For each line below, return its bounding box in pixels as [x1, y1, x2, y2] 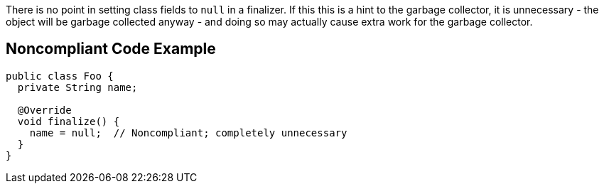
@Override [17, 104, 72, 116]
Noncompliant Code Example [6, 40, 216, 58]
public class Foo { [6, 70, 114, 82]
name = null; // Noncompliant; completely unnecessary [29, 126, 347, 139]
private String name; [17, 81, 138, 93]
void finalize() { [17, 115, 120, 127]
